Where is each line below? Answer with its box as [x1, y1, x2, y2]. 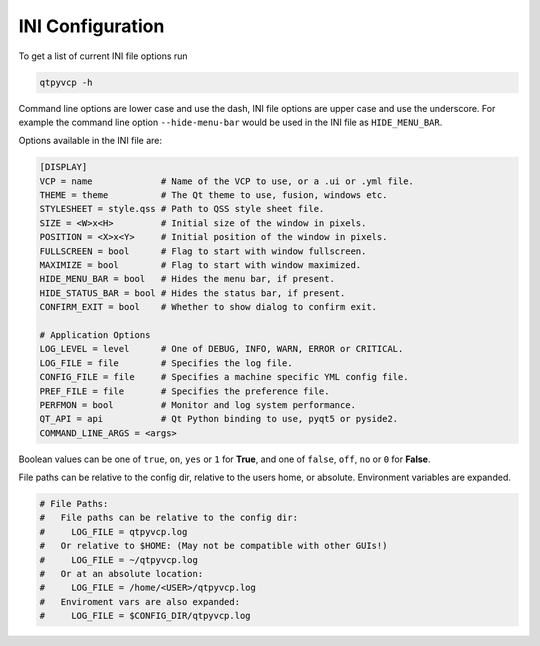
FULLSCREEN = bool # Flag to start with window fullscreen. [39, 245, 367, 257]
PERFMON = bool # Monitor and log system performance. [39, 399, 357, 410]
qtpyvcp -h [39, 76, 93, 88]
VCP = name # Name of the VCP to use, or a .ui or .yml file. [39, 175, 415, 187]
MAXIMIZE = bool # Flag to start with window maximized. [39, 260, 362, 271]
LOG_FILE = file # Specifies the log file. [39, 357, 294, 369]
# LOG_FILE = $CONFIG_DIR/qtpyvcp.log [39, 610, 251, 622]
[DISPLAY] [39, 161, 88, 173]
